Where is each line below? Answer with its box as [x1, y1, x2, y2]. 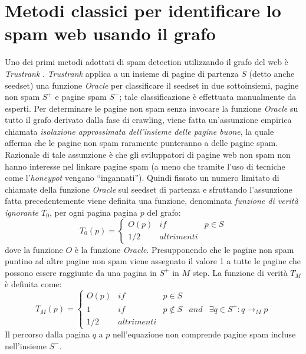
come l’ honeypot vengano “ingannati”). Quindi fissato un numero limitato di [5, 171, 279, 184]
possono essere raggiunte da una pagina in [5, 266, 157, 278]
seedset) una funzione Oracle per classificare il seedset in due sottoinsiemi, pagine [5, 79, 299, 91]
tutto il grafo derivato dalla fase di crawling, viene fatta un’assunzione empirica [5, 113, 292, 126]
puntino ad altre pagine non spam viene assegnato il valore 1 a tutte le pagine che [5, 255, 301, 267]
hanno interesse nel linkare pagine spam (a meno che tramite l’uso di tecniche [5, 160, 285, 172]
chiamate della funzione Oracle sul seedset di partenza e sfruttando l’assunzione [5, 183, 292, 195]
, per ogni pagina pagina [49, 206, 137, 219]
